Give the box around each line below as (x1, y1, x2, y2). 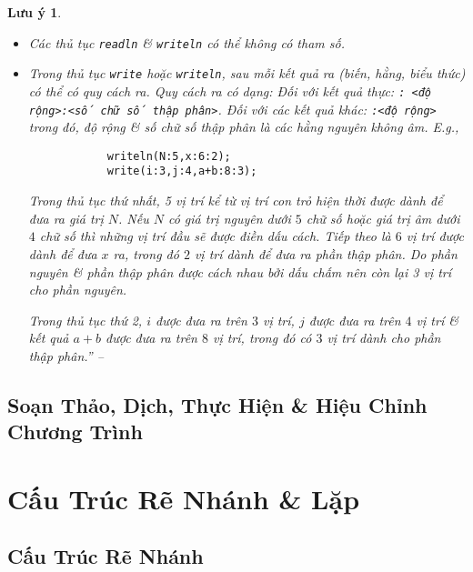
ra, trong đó (113, 244, 179, 263)
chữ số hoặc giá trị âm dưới (306, 208, 460, 227)
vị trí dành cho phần (327, 328, 441, 347)
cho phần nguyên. (28, 280, 127, 299)
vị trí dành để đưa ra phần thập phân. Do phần (194, 244, 458, 263)
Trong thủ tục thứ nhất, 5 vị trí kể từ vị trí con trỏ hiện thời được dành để (28, 191, 443, 210)
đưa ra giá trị (28, 208, 104, 227)
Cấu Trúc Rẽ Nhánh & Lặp (7, 479, 360, 517)
